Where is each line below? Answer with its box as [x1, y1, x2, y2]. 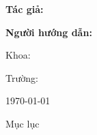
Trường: [5, 70, 38, 85]
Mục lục [5, 116, 40, 130]
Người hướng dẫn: [5, 25, 92, 39]
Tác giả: [5, 2, 44, 16]
